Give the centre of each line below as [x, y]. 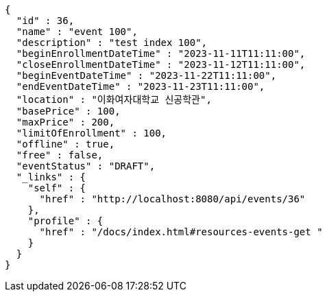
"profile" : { [65, 221]
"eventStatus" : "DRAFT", [86, 166]
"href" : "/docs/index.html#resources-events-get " [181, 232]
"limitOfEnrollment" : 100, [92, 133]
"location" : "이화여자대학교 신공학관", [114, 99]
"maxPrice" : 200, [65, 122]
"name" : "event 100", [77, 32]
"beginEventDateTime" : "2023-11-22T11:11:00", [146, 75]
